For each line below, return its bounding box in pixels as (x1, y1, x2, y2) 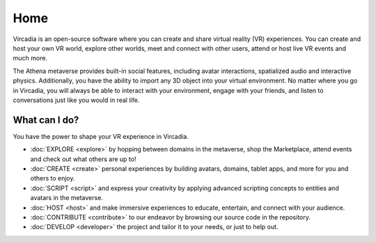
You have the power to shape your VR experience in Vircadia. (13, 132, 189, 140)
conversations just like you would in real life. (13, 96, 140, 104)
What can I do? (13, 114, 79, 126)
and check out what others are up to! (30, 155, 136, 163)
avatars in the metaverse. (30, 194, 104, 202)
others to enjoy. (30, 174, 76, 183)
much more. (13, 54, 48, 62)
